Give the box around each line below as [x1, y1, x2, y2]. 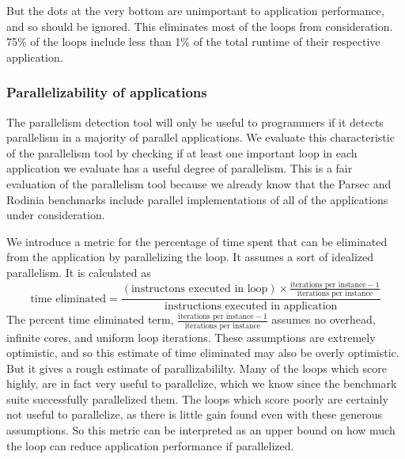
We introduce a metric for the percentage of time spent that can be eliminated [6, 233, 388, 249]
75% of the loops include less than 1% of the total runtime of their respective [6, 33, 380, 50]
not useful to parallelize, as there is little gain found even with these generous [6, 406, 382, 423]
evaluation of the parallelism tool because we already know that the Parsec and [6, 175, 392, 192]
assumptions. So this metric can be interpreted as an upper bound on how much [6, 422, 396, 438]
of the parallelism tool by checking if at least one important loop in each [6, 144, 358, 161]
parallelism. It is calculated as [6, 264, 151, 280]
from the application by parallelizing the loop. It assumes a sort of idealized [6, 248, 373, 265]
